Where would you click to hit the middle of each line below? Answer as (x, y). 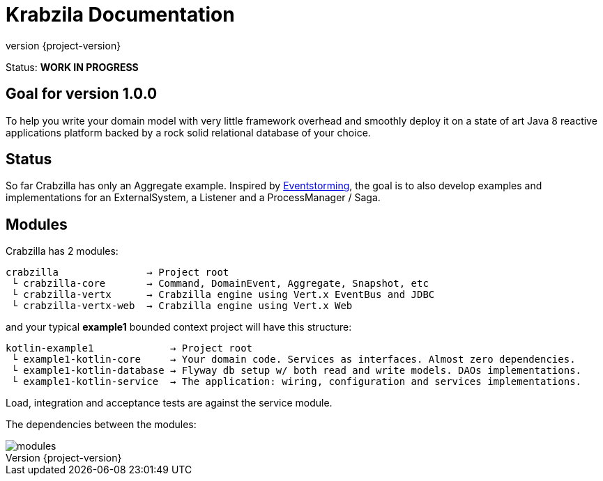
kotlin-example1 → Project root (129, 348)
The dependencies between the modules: (101, 425)
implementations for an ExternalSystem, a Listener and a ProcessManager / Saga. (193, 198)
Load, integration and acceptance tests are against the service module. (169, 403)
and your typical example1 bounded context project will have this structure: (179, 327)
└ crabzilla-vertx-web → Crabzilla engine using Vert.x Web (182, 306)
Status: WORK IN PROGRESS (72, 67)
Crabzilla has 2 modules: (62, 251)
